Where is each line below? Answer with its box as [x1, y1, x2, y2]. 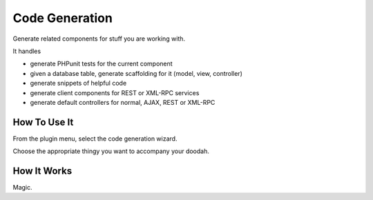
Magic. [12, 183, 32, 192]
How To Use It [12, 116, 74, 128]
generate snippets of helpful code [30, 79, 127, 88]
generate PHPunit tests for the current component [30, 59, 173, 68]
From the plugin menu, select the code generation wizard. [12, 134, 178, 143]
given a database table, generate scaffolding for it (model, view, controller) [30, 69, 243, 77]
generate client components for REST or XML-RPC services [30, 88, 200, 97]
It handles [12, 47, 41, 55]
